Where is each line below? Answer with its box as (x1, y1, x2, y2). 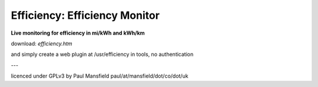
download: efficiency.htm (11, 40, 73, 47)
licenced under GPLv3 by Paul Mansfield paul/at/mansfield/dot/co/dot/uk (11, 72, 188, 79)
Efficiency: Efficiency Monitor (11, 9, 160, 22)
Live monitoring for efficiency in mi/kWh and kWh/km (11, 29, 145, 36)
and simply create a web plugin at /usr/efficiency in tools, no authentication (11, 51, 194, 58)
